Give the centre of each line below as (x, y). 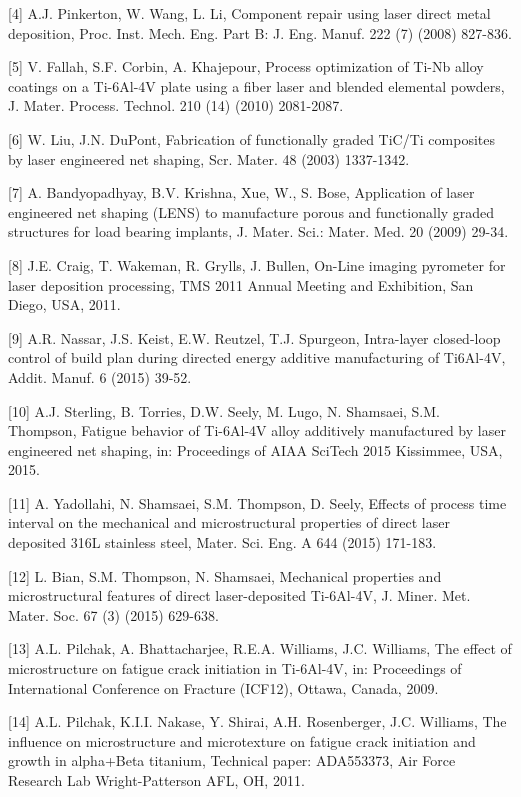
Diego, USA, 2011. (64, 304)
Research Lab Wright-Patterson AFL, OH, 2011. (156, 780)
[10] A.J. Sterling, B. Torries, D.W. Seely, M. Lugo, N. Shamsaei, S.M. (224, 410)
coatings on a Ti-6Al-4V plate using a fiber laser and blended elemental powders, (256, 85)
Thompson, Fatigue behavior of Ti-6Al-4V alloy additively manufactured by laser (257, 430)
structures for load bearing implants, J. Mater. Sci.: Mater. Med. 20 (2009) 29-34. (258, 231)
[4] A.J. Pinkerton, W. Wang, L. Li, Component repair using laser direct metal (249, 13)
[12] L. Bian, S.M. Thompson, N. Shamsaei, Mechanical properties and (225, 575)
